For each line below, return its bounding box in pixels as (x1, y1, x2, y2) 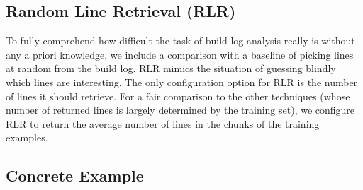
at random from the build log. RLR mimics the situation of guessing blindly (6, 61, 336, 76)
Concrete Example (6, 165, 144, 186)
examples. (6, 130, 48, 145)
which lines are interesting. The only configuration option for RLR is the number (6, 74, 358, 89)
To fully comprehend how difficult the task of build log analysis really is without (6, 33, 355, 48)
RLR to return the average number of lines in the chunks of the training (6, 116, 320, 131)
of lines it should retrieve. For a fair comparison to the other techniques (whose (6, 88, 350, 103)
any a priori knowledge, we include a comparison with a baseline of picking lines (6, 47, 354, 61)
